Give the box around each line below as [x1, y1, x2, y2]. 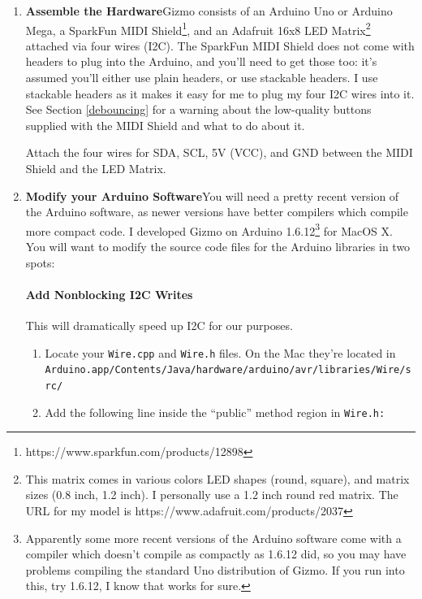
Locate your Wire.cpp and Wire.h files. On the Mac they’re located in [45, 344, 396, 361]
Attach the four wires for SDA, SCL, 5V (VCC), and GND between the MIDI [25, 144, 413, 161]
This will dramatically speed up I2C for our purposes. [25, 317, 293, 334]
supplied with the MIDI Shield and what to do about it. [25, 116, 305, 133]
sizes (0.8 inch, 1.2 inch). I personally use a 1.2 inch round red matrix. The [25, 486, 398, 503]
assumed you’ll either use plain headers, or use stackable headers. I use [25, 69, 378, 86]
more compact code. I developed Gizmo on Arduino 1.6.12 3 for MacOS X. [25, 219, 393, 239]
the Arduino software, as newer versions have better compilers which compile [25, 203, 408, 220]
